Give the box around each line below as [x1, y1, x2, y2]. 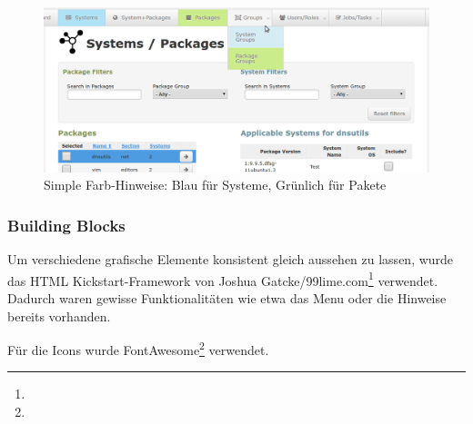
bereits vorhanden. [7, 306, 111, 325]
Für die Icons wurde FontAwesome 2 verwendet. [7, 338, 269, 359]
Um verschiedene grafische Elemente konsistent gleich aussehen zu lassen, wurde [7, 250, 454, 269]
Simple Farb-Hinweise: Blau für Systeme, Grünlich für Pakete [44, 175, 387, 194]
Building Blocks [7, 213, 126, 236]
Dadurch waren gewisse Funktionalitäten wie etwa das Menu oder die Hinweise [7, 289, 447, 308]
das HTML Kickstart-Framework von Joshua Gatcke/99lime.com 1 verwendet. [7, 268, 438, 290]
